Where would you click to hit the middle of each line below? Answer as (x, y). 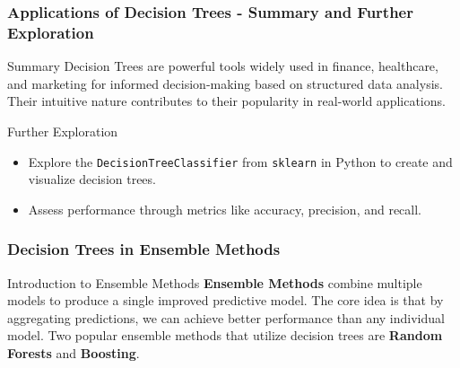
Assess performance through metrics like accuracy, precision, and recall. (225, 209)
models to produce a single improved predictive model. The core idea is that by (226, 300)
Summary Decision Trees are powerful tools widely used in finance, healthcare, (223, 66)
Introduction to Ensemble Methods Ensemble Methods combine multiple (215, 282)
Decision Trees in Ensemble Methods (144, 249)
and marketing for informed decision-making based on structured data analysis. (225, 83)
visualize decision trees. (92, 179)
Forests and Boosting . (74, 352)
